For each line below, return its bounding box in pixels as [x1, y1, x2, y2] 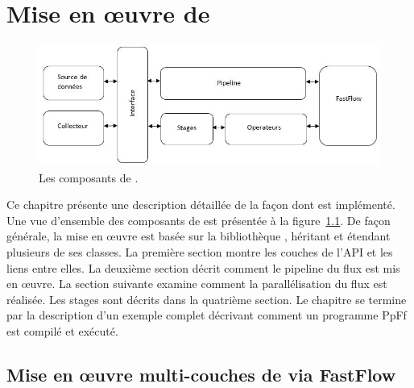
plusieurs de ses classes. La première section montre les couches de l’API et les [6, 244, 393, 261]
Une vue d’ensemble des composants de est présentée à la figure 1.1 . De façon [6, 211, 391, 228]
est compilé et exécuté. [6, 323, 118, 340]
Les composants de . [39, 169, 139, 186]
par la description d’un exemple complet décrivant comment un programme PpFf [6, 307, 407, 323]
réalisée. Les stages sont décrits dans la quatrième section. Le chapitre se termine [6, 290, 407, 307]
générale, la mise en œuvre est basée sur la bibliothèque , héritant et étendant [6, 227, 391, 244]
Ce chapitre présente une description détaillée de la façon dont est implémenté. [6, 196, 395, 213]
